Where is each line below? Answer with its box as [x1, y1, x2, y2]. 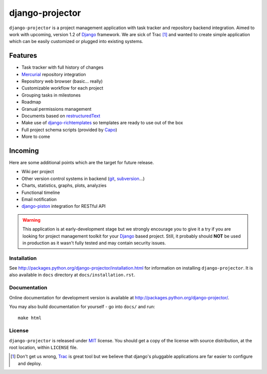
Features [9, 51, 37, 60]
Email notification [21, 196, 57, 202]
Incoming [9, 146, 39, 155]
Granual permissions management [21, 106, 91, 112]
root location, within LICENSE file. [9, 344, 78, 350]
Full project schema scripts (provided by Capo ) [21, 127, 117, 133]
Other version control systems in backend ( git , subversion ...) [21, 176, 145, 182]
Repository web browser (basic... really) [21, 78, 103, 84]
